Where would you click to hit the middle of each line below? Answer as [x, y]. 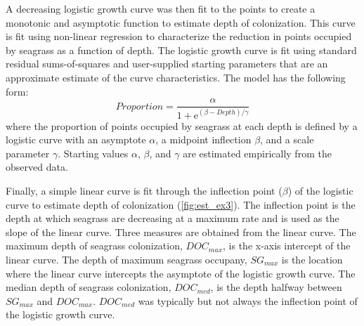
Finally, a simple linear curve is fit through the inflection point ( [144, 190]
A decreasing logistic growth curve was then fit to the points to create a [161, 8]
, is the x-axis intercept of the [287, 246]
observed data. [37, 167]
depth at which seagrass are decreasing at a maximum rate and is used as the [173, 218]
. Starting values [93, 153]
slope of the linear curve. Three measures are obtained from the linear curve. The [181, 232]
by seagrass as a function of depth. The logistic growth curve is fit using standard [181, 50]
